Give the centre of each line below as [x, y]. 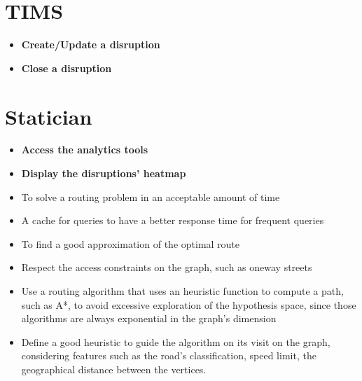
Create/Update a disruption [91, 44]
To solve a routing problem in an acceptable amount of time [151, 196]
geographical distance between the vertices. [114, 369]
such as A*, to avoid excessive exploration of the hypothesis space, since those [189, 304]
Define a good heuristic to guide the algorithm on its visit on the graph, [176, 341]
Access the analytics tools [85, 150]
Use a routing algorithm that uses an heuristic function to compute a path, [182, 291]
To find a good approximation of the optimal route [131, 243]
